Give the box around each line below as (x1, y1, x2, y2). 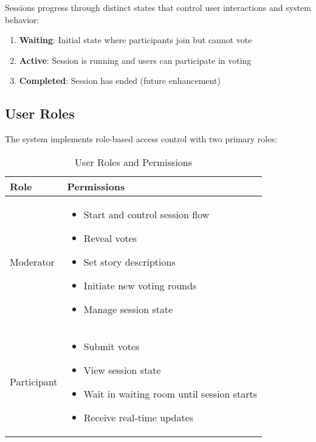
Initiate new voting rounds (83, 278, 197, 292)
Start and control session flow (83, 207, 210, 221)
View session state (83, 362, 161, 377)
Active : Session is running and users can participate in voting (19, 54, 252, 66)
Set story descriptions (83, 254, 176, 269)
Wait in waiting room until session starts (83, 386, 258, 401)
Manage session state (83, 302, 173, 316)
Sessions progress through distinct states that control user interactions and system (5, 1, 311, 13)
